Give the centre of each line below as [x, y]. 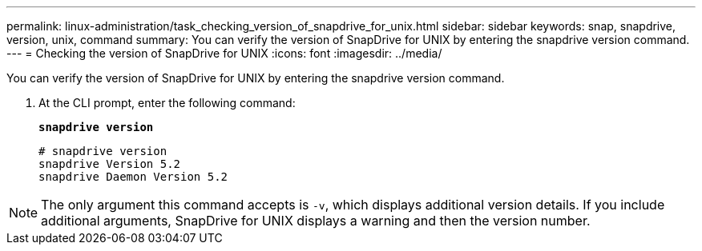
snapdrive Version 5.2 [110, 164]
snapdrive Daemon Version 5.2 [133, 177]
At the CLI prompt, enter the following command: [167, 103]
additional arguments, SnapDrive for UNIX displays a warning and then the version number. [316, 221]
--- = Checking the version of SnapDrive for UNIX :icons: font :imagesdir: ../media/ [224, 53]
